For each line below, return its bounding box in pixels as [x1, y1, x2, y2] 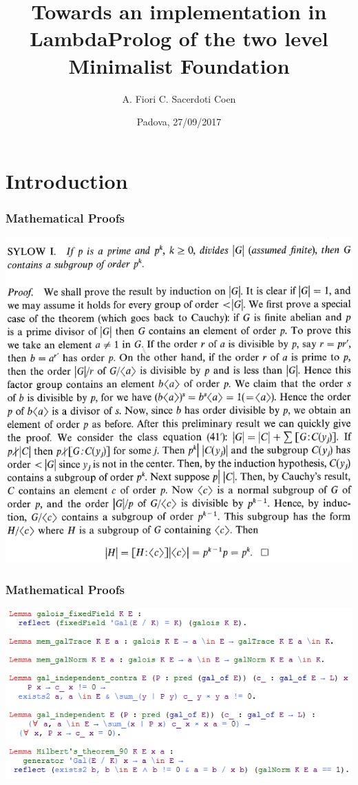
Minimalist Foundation [68, 51, 290, 79]
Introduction [6, 166, 128, 194]
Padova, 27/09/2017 [136, 114, 222, 129]
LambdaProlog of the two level [30, 24, 328, 52]
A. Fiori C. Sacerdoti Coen [122, 91, 236, 105]
